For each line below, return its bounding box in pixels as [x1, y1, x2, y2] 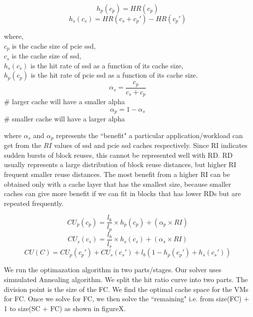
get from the [4, 140, 41, 150]
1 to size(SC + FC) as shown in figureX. [4, 303, 126, 313]
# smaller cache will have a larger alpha [4, 114, 125, 124]
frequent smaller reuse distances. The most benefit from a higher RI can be [4, 169, 230, 179]
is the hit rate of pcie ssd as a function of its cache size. [30, 70, 198, 80]
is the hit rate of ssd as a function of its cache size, [30, 60, 183, 70]
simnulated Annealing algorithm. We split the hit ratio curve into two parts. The [4, 274, 248, 285]
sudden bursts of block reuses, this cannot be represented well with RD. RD [4, 149, 233, 160]
